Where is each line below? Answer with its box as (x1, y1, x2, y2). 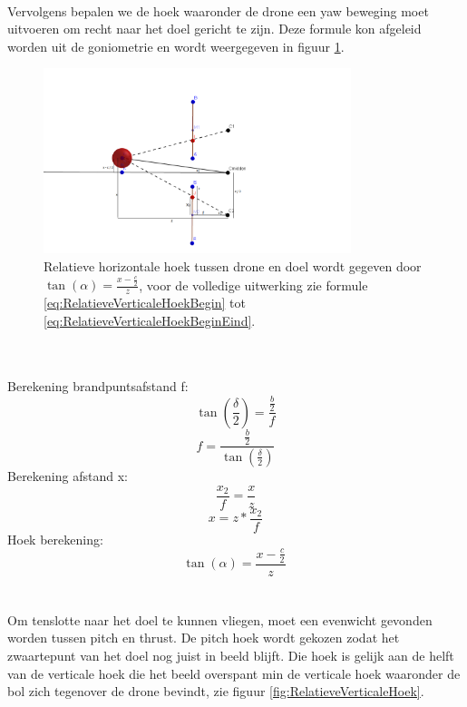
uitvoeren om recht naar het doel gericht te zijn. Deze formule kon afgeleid (7, 19, 422, 38)
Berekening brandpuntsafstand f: (7, 377, 189, 396)
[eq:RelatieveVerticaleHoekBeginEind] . (44, 310, 256, 329)
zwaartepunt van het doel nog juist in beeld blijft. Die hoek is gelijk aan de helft (7, 646, 454, 664)
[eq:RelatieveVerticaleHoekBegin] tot (44, 292, 246, 311)
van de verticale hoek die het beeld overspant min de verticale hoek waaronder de (7, 663, 461, 682)
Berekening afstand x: (7, 466, 128, 485)
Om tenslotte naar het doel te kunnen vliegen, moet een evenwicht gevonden (7, 610, 433, 629)
